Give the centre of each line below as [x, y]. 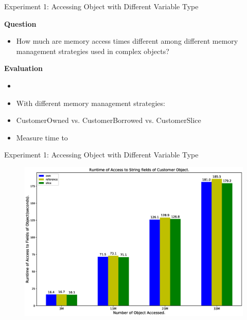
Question [20, 23]
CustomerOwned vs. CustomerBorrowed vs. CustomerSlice [109, 120]
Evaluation [23, 68]
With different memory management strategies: [91, 103]
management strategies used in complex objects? [93, 51]
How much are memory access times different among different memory [127, 41]
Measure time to [42, 137]
